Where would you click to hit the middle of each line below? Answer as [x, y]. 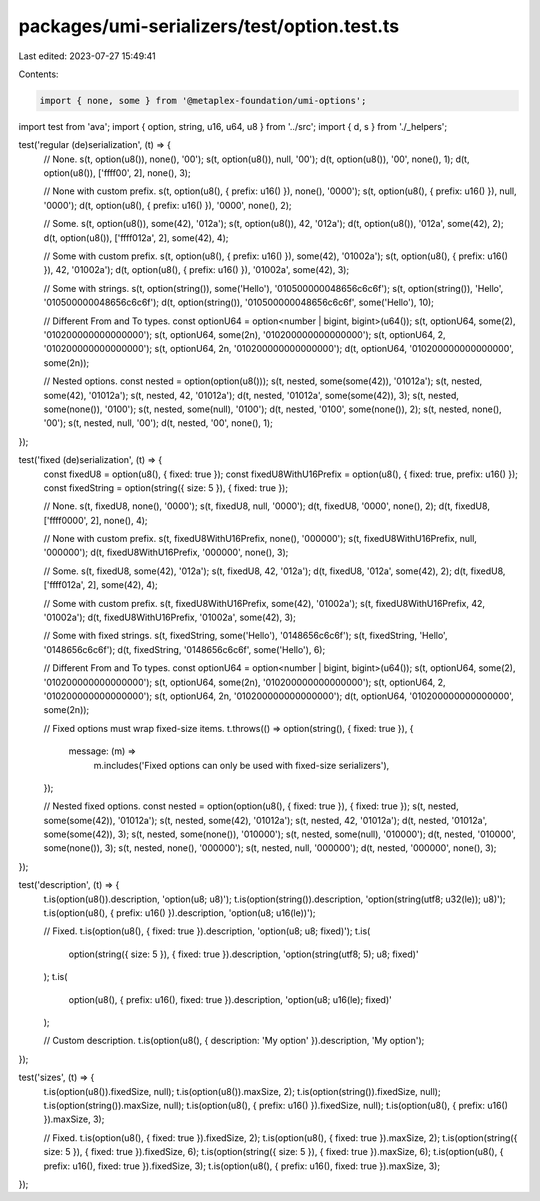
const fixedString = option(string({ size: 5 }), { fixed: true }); [166, 487]
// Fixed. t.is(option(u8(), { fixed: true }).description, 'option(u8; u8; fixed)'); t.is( [207, 931]
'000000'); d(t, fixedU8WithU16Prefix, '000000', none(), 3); [166, 552]
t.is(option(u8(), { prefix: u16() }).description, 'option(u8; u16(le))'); [179, 913]
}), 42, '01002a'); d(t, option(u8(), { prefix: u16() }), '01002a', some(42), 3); [196, 270]
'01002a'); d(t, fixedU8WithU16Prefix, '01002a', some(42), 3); [170, 617]
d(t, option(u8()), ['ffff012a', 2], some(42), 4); [136, 237]
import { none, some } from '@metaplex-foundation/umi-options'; [203, 100]
